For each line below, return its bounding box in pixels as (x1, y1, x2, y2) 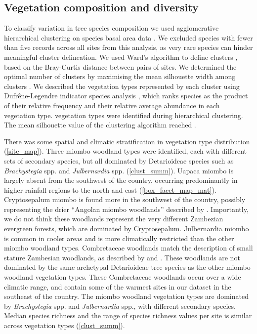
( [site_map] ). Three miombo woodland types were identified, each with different (4, 146, 247, 156)
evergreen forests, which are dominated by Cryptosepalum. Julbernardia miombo (4, 223, 249, 234)
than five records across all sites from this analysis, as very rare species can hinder (4, 42, 253, 52)
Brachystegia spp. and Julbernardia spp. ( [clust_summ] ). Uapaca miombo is (4, 165, 234, 175)
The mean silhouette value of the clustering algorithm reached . (4, 120, 196, 130)
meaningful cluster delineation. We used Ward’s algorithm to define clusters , (4, 51, 238, 62)
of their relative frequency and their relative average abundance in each (4, 100, 220, 110)
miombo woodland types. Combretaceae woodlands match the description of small (4, 243, 253, 253)
